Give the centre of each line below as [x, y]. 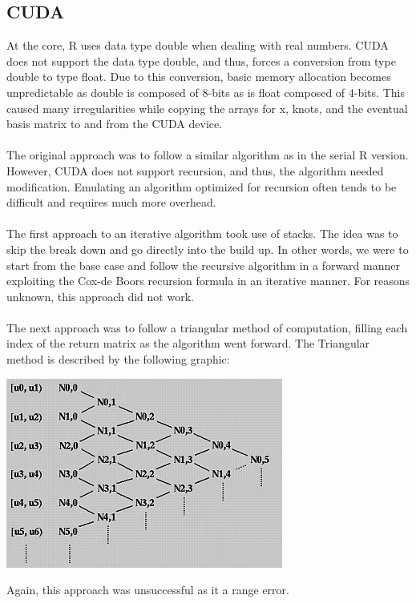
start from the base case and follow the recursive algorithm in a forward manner [203, 265]
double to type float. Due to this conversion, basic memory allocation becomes [199, 76]
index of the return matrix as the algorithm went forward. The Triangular [188, 343]
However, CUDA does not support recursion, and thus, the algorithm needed [195, 170]
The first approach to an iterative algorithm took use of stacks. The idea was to [202, 233]
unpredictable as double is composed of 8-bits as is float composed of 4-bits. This [206, 92]
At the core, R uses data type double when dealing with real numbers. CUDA [198, 45]
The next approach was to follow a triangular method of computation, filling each [207, 327]
